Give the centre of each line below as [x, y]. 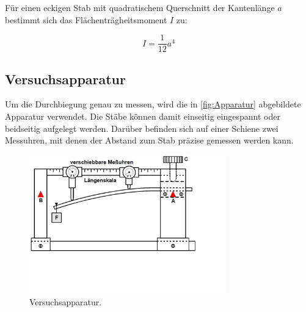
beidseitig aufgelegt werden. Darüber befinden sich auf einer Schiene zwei [142, 128]
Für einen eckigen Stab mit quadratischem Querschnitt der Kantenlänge [140, 7]
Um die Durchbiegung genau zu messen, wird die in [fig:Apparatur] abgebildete [153, 104]
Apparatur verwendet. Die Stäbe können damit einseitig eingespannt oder [143, 116]
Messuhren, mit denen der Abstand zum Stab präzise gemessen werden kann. [149, 140]
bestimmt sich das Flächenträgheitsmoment [86, 19]
